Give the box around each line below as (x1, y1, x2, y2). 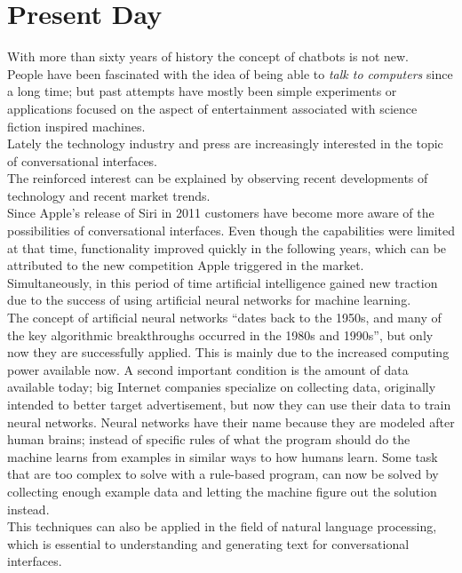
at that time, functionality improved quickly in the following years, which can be (7, 238, 447, 257)
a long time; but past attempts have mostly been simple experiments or (7, 82, 397, 100)
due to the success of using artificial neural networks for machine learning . (7, 290, 411, 309)
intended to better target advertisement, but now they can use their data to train (7, 395, 451, 413)
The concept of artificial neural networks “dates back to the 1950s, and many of (7, 308, 442, 327)
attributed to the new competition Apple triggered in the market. (7, 256, 364, 275)
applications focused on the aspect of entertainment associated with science (7, 99, 418, 117)
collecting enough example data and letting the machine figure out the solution (7, 481, 437, 500)
